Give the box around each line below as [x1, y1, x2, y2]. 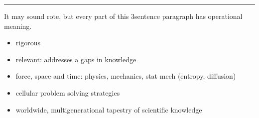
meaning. [4, 20, 32, 31]
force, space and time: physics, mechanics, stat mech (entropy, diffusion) [15, 71, 236, 81]
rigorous [15, 37, 40, 48]
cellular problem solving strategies [15, 87, 120, 98]
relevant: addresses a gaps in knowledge [15, 54, 136, 64]
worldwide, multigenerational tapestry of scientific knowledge [15, 104, 202, 115]
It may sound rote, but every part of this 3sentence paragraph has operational [4, 11, 243, 21]
